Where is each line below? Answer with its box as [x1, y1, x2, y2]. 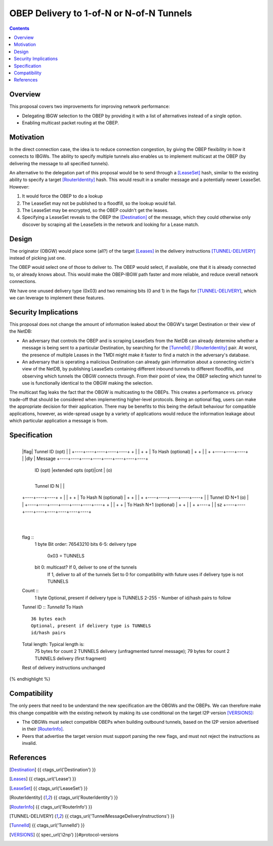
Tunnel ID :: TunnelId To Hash [22, 604, 83, 610]
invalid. [22, 740, 37, 746]
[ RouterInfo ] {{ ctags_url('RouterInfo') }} [9, 804, 93, 810]
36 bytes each [31, 616, 66, 622]
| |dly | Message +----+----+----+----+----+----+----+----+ [22, 455, 149, 462]
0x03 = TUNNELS [47, 552, 84, 558]
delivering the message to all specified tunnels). [9, 160, 110, 166]
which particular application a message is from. [9, 417, 108, 424]
